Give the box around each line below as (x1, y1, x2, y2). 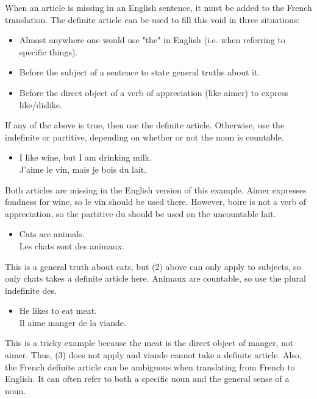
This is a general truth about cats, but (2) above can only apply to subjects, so (5, 260, 301, 272)
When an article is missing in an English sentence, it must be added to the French (5, 1, 312, 13)
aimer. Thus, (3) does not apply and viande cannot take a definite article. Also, (5, 349, 302, 361)
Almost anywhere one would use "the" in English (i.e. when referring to (19, 33, 285, 46)
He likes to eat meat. (19, 304, 98, 317)
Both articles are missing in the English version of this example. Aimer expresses (5, 183, 307, 196)
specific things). (19, 45, 78, 58)
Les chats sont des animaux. (19, 239, 124, 252)
